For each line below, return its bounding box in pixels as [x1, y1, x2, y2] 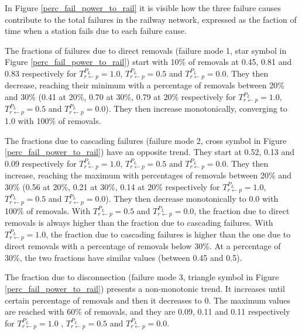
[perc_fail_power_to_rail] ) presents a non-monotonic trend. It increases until [5, 282, 285, 294]
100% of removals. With [5, 204, 91, 216]
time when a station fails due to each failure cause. [5, 25, 187, 37]
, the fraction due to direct [194, 204, 290, 216]
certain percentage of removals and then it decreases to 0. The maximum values [5, 294, 291, 306]
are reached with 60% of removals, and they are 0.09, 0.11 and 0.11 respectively [5, 305, 290, 318]
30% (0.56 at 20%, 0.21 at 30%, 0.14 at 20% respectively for [5, 180, 220, 192]
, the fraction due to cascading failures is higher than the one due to [46, 228, 291, 240]
